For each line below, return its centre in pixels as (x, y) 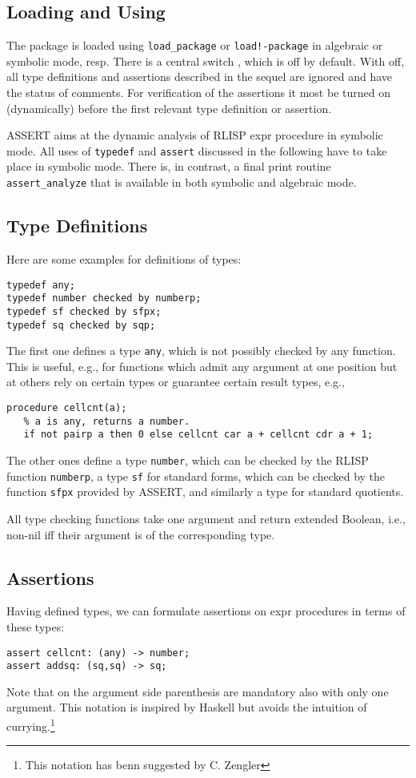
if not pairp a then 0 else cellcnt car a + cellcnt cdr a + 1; (198, 435)
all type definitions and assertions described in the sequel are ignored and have (200, 77)
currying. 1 (31, 725)
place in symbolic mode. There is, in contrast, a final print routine (169, 166)
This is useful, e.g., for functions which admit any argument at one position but (202, 366)
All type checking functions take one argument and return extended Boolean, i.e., (206, 518)
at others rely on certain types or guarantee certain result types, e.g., (176, 382)
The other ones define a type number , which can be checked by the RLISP (188, 460)
